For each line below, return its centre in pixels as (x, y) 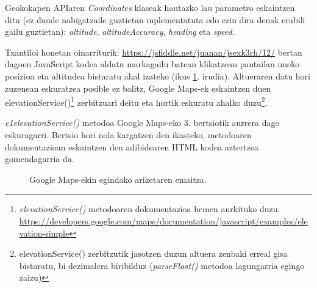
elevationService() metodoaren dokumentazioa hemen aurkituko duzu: (150, 209)
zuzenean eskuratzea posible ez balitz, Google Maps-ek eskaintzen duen (138, 88)
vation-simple (44, 233)
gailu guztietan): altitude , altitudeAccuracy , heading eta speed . (120, 31)
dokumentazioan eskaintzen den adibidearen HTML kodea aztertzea (132, 146)
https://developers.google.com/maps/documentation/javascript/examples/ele (163, 220)
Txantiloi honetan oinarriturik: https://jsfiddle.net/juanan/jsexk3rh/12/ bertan (154, 52)
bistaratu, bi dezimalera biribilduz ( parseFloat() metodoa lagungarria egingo (162, 265)
